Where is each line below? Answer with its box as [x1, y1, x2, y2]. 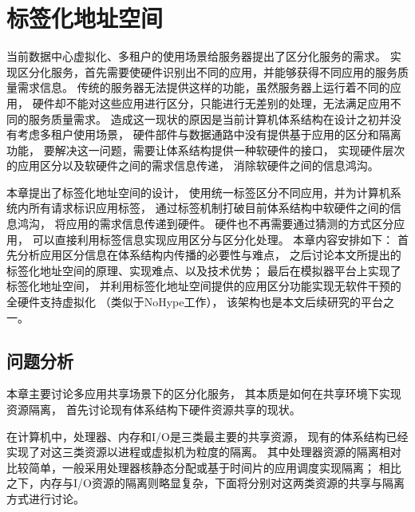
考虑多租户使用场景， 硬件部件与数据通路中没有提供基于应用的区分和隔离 [17, 126, 401, 143]
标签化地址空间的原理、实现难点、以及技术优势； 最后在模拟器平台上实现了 [6, 262, 401, 278]
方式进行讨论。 [6, 490, 85, 506]
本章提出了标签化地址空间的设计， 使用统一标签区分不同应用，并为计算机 [6, 183, 390, 200]
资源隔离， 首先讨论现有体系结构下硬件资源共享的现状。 [6, 401, 301, 418]
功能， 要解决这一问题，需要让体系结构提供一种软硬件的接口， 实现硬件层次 [6, 141, 405, 158]
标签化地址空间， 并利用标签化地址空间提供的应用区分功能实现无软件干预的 [6, 278, 401, 294]
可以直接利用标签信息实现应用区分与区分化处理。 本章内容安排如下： [32, 230, 394, 247]
